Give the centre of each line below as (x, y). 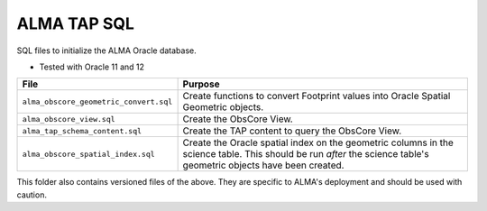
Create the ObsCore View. (238, 119)
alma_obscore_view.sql (69, 119)
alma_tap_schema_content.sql (82, 131)
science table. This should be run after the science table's (306, 154)
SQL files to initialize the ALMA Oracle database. (107, 50)
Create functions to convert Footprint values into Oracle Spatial (317, 96)
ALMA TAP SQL (76, 23)
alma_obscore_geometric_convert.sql (97, 101)
